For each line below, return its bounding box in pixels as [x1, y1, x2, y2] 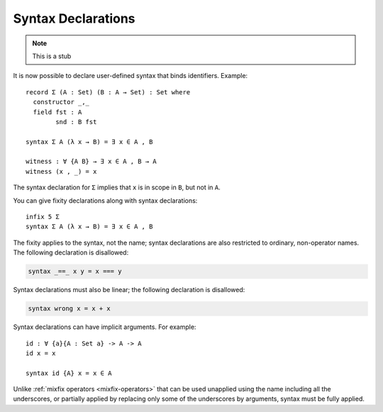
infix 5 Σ [26, 213, 60, 221]
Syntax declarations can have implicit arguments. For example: [13, 323, 196, 331]
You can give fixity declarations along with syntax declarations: [13, 196, 198, 205]
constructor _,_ [33, 98, 90, 106]
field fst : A [33, 108, 82, 116]
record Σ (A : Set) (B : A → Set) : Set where [26, 88, 191, 96]
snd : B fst [55, 118, 97, 126]
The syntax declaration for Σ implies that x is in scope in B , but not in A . [13, 183, 221, 191]
